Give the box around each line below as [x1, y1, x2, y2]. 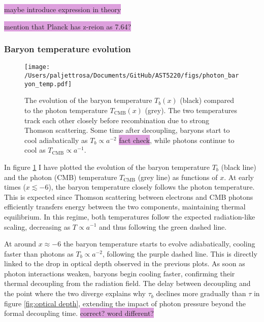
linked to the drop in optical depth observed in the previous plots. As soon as [4, 258, 245, 269]
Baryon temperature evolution [4, 43, 131, 55]
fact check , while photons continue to [119, 134, 235, 145]
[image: [24, 63, 50, 71]
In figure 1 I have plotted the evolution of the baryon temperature [4, 161, 210, 172]
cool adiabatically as [24, 134, 88, 145]
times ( [4, 182, 26, 192]
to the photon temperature [24, 104, 108, 115]
